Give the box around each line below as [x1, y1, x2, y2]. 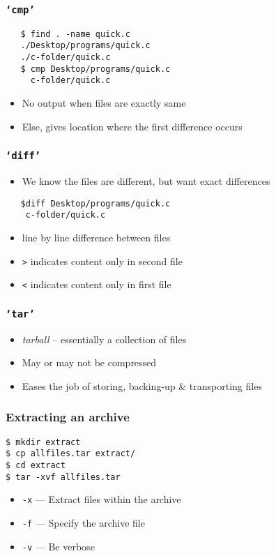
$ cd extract [6, 460, 66, 470]
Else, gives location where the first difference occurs [22, 119, 243, 133]
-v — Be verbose [22, 539, 95, 553]
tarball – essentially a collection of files [22, 331, 187, 346]
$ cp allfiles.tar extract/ [6, 449, 136, 459]
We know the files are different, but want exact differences [22, 174, 270, 188]
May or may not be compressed [22, 355, 157, 370]
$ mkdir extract [6, 437, 81, 447]
